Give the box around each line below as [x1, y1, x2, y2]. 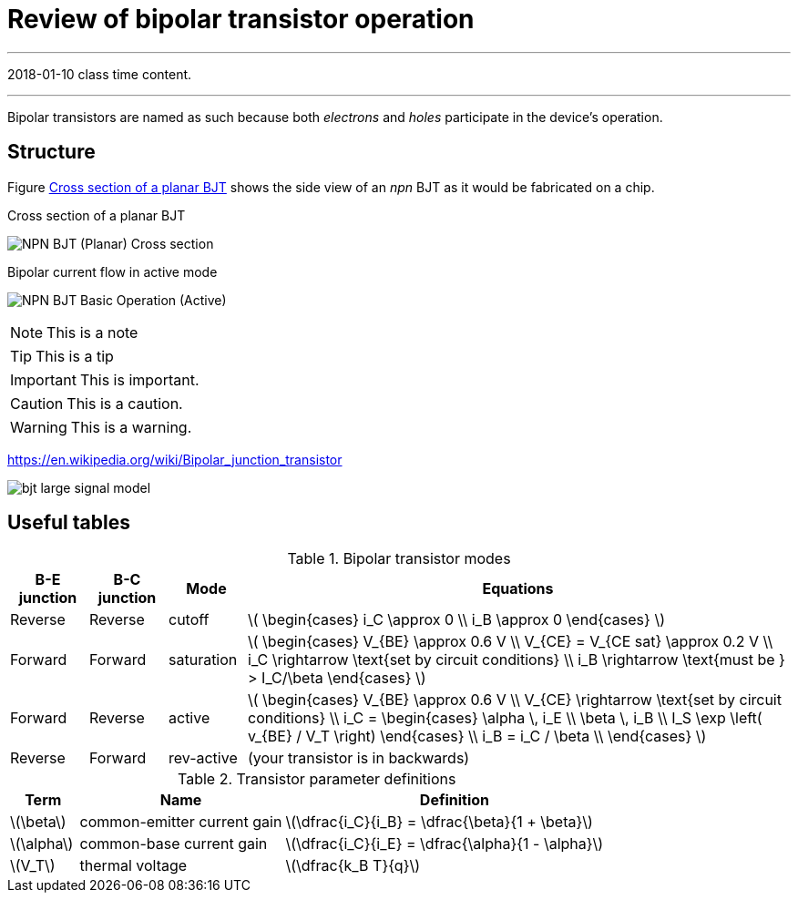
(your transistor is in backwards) [248, 749, 470, 768]
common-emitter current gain [79, 813, 282, 832]
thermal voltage [79, 856, 188, 875]
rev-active [169, 749, 238, 768]
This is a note [46, 322, 138, 342]
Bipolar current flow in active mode [7, 263, 218, 280]
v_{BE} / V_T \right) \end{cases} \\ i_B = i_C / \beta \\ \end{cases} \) [248, 727, 707, 746]
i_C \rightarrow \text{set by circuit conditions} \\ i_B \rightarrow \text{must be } [248, 650, 785, 670]
